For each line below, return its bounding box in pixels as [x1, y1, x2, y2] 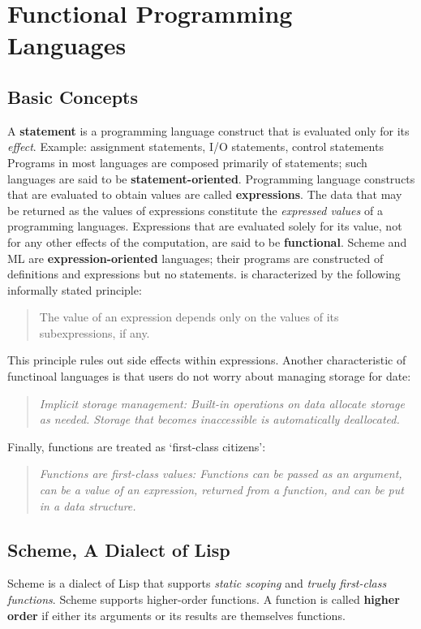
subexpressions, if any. [39, 324, 150, 341]
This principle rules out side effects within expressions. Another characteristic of [7, 351, 406, 368]
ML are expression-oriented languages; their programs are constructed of [7, 249, 384, 266]
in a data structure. [39, 497, 136, 514]
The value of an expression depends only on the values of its [39, 308, 339, 325]
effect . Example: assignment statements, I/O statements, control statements [7, 138, 384, 155]
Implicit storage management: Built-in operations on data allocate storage [39, 394, 405, 411]
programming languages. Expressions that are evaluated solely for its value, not [7, 218, 402, 235]
